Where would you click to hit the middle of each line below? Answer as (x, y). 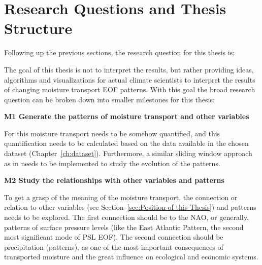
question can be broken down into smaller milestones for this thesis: (109, 99)
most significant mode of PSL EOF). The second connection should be (114, 237)
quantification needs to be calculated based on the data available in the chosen (126, 143)
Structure (38, 28)
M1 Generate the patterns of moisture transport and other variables (127, 116)
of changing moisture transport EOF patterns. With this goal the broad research (130, 89)
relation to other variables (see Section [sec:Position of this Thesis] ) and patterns (130, 207)
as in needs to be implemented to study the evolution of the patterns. (112, 163)
